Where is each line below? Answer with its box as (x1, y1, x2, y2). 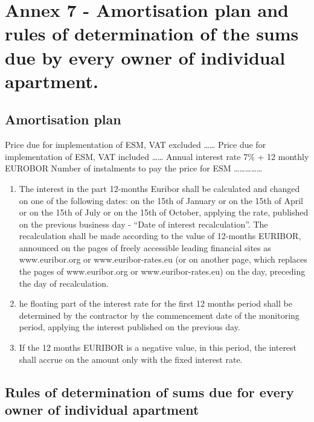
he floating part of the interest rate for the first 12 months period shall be (19, 297, 292, 310)
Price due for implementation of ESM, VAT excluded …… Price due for (5, 138, 266, 151)
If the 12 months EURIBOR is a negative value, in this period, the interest (19, 341, 297, 354)
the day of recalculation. (19, 277, 109, 289)
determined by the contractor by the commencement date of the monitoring (19, 309, 300, 321)
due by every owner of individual (5, 45, 286, 69)
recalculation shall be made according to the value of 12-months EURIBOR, (19, 229, 301, 242)
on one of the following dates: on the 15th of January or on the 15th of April (19, 194, 303, 206)
